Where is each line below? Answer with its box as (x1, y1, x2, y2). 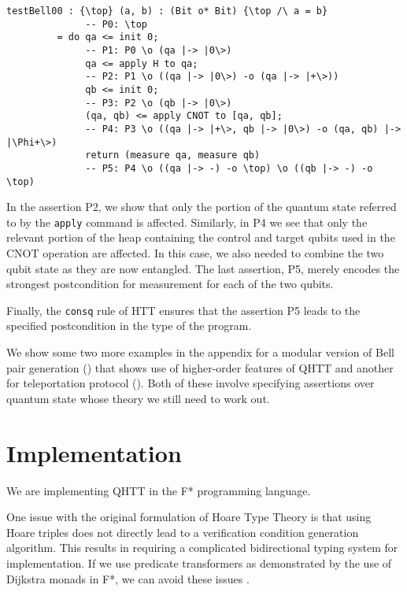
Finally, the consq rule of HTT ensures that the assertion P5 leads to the (6, 302, 361, 318)
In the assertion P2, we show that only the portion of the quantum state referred (6, 198, 397, 215)
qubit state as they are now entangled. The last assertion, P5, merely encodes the (6, 260, 400, 276)
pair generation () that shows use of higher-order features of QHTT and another (6, 359, 394, 376)
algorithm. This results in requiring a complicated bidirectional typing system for (6, 539, 398, 556)
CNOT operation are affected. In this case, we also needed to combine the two (6, 245, 384, 261)
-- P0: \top (85, 18, 147, 30)
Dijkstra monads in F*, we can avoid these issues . (6, 570, 250, 586)
